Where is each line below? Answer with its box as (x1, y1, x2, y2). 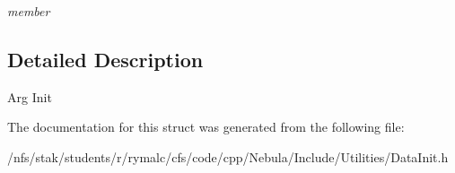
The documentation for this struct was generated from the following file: (7, 117, 405, 136)
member (7, 2, 50, 20)
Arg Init (7, 87, 52, 106)
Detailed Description (7, 45, 204, 73)
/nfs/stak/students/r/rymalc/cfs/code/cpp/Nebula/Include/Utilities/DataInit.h (7, 147, 449, 166)
